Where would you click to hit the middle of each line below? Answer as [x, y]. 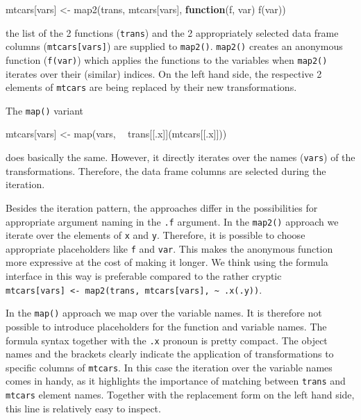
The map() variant [45, 110]
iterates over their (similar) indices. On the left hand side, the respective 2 [164, 73]
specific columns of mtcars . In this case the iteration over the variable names [169, 367]
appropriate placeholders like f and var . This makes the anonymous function [169, 248]
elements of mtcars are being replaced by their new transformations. [151, 87]
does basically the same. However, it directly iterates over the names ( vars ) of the [180, 157]
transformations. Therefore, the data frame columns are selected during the [166, 170]
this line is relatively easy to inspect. [83, 408]
